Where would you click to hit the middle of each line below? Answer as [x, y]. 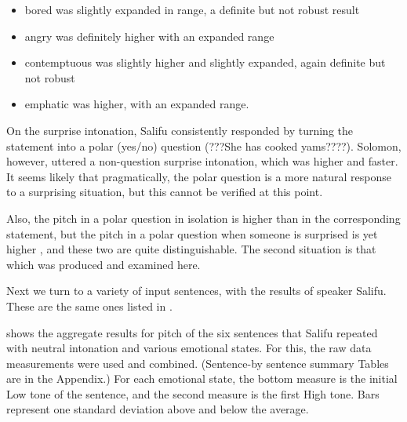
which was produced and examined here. [104, 264]
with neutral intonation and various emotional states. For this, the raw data [189, 348]
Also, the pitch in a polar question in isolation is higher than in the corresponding [203, 218]
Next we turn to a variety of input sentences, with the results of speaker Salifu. [196, 291]
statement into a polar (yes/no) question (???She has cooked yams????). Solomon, [204, 146]
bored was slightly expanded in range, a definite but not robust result [192, 9]
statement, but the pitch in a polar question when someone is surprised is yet [192, 233]
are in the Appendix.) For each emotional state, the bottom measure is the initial [202, 378]
